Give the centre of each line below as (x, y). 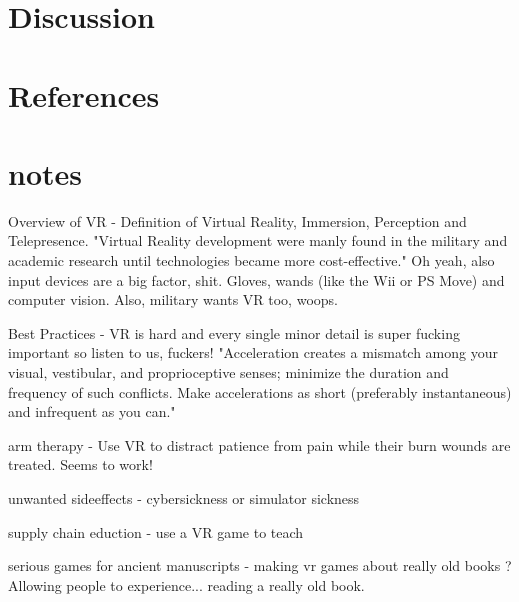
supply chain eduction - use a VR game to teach (156, 531)
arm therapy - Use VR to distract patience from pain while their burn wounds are (259, 444)
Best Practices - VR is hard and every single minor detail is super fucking (234, 332)
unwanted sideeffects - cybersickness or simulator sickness (184, 498)
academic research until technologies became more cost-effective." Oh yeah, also (251, 260)
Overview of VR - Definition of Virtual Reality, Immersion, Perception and (237, 220)
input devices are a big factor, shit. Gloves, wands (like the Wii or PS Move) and (256, 279)
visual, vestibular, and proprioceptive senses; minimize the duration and (228, 372)
